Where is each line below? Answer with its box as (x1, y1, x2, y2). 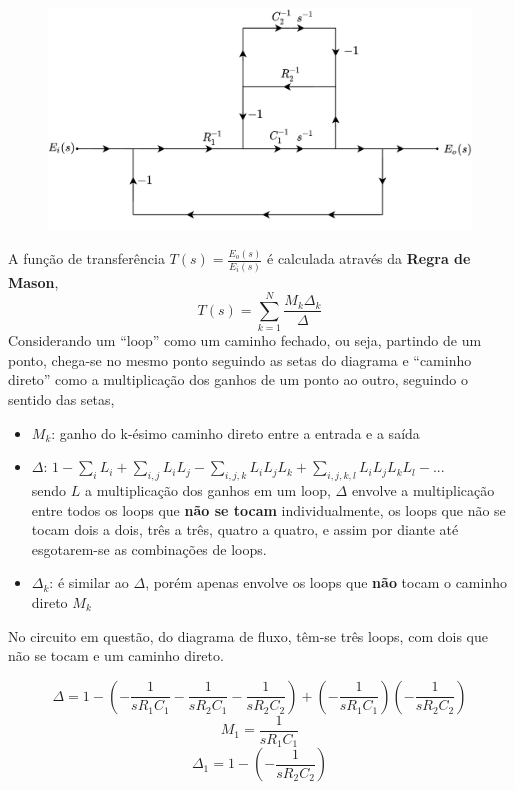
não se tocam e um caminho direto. (8, 645, 224, 666)
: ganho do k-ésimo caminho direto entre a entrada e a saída (51, 422, 420, 443)
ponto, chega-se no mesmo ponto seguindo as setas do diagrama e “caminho (8, 349, 472, 370)
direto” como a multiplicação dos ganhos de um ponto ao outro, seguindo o (8, 369, 468, 390)
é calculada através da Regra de (267, 248, 471, 269)
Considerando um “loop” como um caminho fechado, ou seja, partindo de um (8, 330, 482, 351)
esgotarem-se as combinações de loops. (31, 538, 267, 559)
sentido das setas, (8, 389, 115, 410)
